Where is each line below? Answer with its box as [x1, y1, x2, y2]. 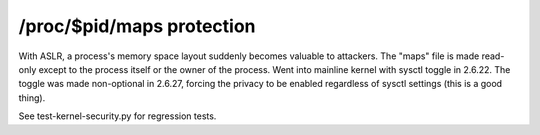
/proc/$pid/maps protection [18, 15, 256, 37]
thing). [18, 91, 46, 104]
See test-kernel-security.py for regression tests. [18, 110, 217, 122]
